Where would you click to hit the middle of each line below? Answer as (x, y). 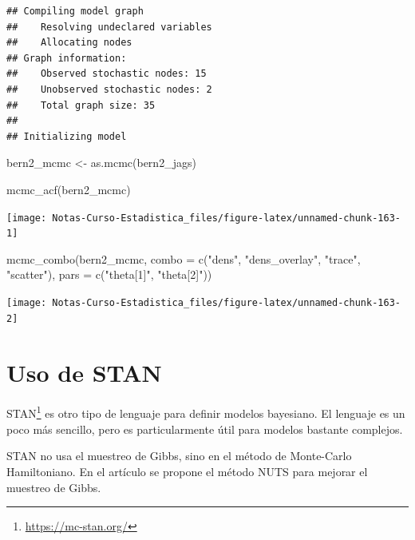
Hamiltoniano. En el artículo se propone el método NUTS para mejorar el (187, 471)
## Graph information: (67, 58)
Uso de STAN (84, 372)
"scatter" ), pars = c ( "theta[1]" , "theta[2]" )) (109, 274)
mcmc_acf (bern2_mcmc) (69, 189)
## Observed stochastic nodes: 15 (107, 74)
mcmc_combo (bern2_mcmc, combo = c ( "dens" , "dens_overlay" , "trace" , (184, 258)
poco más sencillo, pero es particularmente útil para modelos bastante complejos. (205, 429)
